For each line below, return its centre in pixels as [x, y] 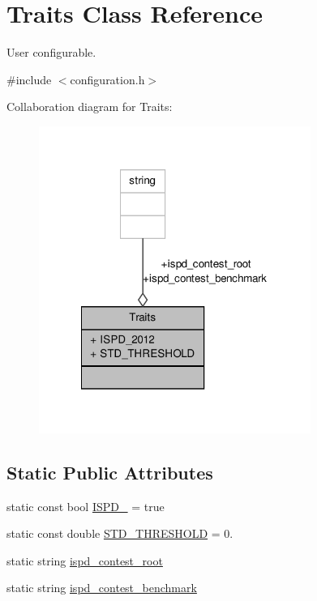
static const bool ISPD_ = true [86, 506]
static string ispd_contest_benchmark [102, 588]
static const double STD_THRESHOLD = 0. [120, 533]
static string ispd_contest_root [85, 560]
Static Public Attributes [110, 472]
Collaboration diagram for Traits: [90, 107]
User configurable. [51, 52]
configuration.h [107, 79]
